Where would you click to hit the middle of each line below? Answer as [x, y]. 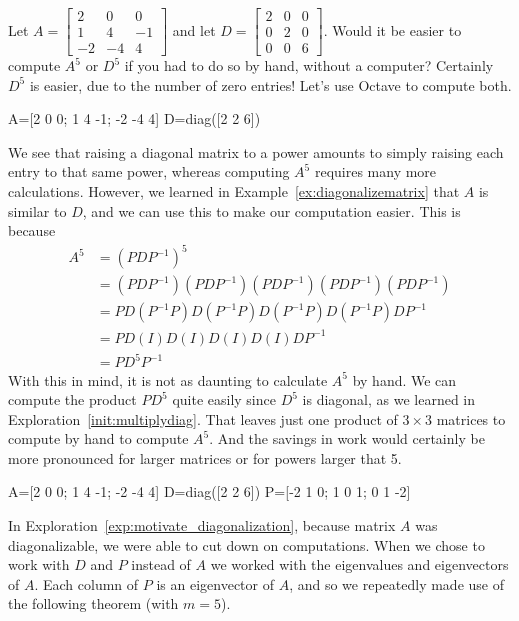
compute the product [72, 399]
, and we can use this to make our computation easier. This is [271, 210]
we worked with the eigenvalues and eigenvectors [359, 564]
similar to [37, 210]
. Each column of [86, 583]
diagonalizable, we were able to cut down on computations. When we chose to [246, 544]
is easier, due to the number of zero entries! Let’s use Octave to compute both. [270, 84]
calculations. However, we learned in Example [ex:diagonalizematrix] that [234, 191]
